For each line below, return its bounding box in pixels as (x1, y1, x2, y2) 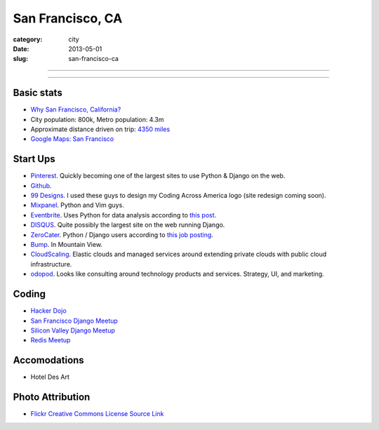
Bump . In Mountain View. (30, 241, 103, 249)
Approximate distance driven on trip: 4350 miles (30, 125, 171, 133)
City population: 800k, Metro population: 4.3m (30, 115, 164, 123)
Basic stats (13, 87, 62, 99)
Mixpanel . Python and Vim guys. (30, 201, 124, 210)
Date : (13, 44, 29, 53)
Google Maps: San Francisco (30, 135, 114, 143)
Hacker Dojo (30, 307, 67, 315)
